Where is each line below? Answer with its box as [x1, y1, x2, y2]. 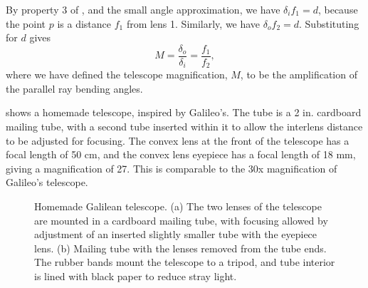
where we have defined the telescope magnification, [6, 67, 228, 82]
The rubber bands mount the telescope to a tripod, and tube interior [34, 254, 335, 269]
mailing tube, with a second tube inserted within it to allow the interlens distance [6, 119, 363, 134]
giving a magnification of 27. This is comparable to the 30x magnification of [6, 160, 337, 175]
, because [317, 2, 358, 16]
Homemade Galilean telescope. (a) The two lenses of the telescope [34, 199, 322, 214]
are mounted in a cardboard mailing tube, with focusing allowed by [34, 212, 328, 227]
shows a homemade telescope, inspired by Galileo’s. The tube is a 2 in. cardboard [6, 105, 362, 120]
